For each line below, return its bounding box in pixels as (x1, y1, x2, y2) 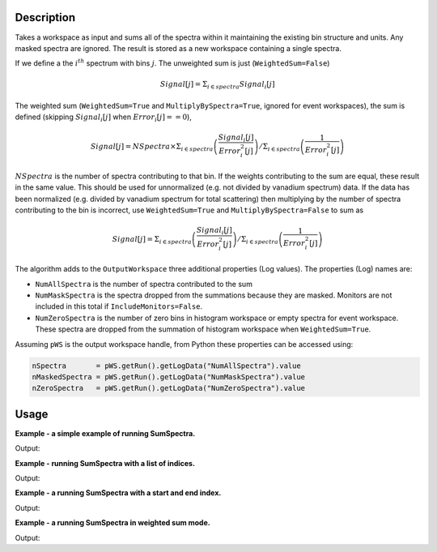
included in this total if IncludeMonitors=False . (35, 302, 202, 311)
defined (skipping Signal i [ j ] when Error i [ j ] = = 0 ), (15, 112, 192, 124)
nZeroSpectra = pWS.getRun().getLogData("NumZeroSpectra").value (32, 383, 306, 393)
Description (15, 11, 76, 24)
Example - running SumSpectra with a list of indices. (15, 458, 196, 468)
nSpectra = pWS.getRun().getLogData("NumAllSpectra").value (32, 361, 301, 370)
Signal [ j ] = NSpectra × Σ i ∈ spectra (90, 142, 214, 153)
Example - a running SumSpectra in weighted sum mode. (15, 518, 210, 528)
